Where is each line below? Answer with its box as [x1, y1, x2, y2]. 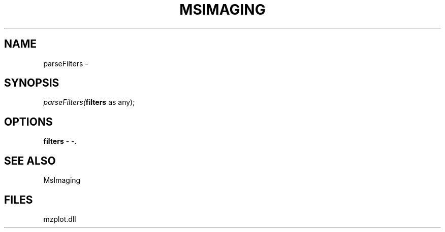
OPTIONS [4, 115, 53, 128]
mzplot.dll [43, 214, 76, 223]
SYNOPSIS [4, 76, 59, 90]
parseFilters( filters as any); [43, 98, 135, 107]
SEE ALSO [4, 154, 56, 167]
